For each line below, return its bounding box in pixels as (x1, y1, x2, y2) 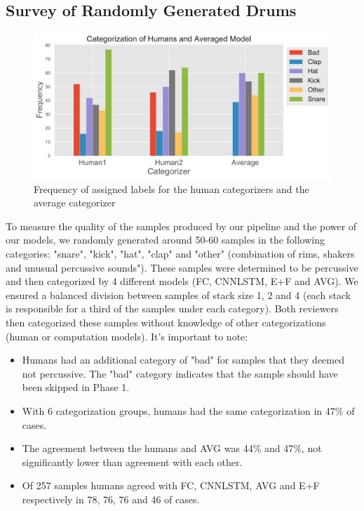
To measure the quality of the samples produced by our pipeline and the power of (6, 218, 357, 233)
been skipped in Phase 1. (22, 380, 130, 394)
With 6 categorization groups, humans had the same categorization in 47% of (22, 403, 355, 418)
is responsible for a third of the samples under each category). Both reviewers (6, 301, 339, 316)
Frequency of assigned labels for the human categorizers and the (34, 181, 309, 196)
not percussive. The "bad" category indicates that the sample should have (22, 366, 338, 380)
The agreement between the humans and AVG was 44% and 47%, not (22, 441, 322, 456)
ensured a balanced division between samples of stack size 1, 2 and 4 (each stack (6, 287, 351, 302)
